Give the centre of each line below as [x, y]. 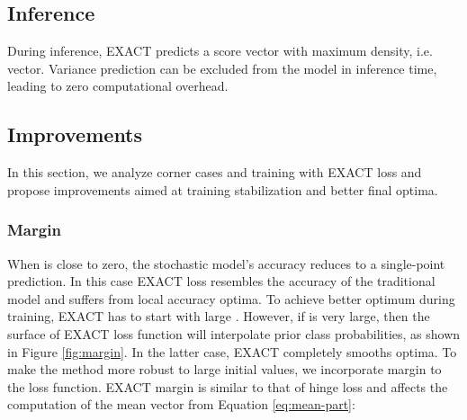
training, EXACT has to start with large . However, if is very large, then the [219, 316]
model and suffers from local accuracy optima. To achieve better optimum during [231, 298]
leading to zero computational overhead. [118, 86]
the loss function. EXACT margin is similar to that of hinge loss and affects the [228, 386]
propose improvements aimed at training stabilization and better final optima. [223, 189]
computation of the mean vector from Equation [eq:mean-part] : [181, 404]
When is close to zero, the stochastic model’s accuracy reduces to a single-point [226, 263]
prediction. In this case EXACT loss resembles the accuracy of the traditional [221, 281]
